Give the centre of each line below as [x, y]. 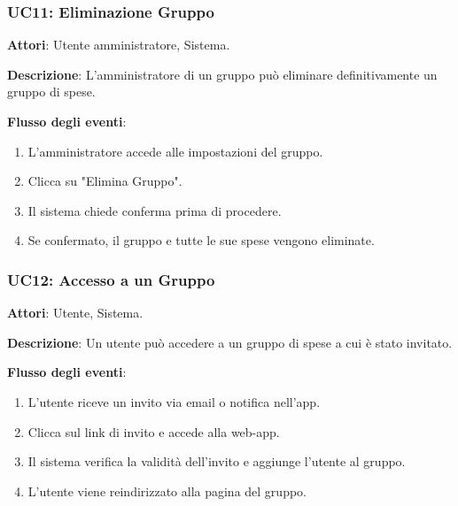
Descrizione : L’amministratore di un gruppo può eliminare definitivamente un [222, 74]
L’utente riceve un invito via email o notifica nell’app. [174, 401]
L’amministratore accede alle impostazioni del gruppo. [175, 151]
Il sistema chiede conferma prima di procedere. [155, 210]
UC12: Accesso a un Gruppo [111, 279]
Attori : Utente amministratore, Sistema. [119, 45]
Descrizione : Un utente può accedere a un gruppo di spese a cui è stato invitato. [230, 342]
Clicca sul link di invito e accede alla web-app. [154, 431]
